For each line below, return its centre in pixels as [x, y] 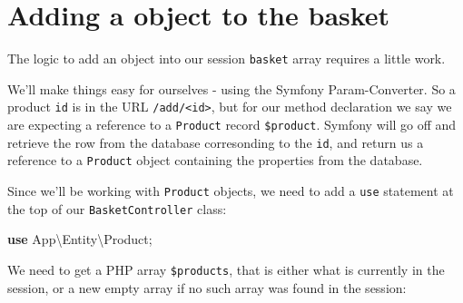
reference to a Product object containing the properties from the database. [215, 160]
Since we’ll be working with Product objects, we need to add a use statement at [231, 191]
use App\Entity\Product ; [80, 239]
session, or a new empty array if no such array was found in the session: [207, 287]
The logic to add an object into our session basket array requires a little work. [227, 59]
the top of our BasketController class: [117, 208]
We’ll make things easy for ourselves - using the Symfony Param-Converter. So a [231, 88]
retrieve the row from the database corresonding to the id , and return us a [216, 142]
